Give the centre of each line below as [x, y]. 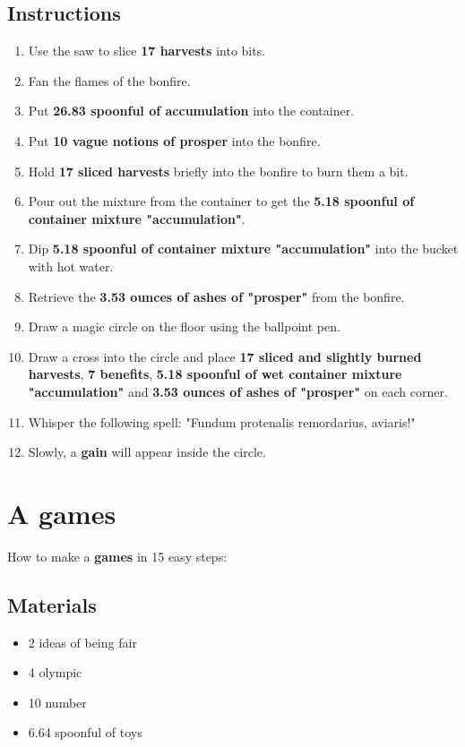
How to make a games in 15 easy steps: [117, 556]
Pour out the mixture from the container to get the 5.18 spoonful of [221, 201]
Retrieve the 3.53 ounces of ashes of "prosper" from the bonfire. [216, 296]
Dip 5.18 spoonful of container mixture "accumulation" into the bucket [243, 249]
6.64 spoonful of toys [85, 732]
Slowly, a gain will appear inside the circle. [147, 452]
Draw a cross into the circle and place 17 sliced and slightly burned [225, 356]
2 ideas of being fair [82, 642]
